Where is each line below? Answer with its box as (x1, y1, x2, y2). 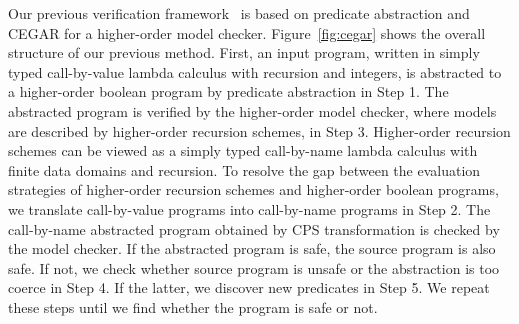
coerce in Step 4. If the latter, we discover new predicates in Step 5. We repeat (8, 277, 490, 298)
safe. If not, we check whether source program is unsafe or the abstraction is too (8, 257, 500, 278)
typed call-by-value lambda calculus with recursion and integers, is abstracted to (8, 61, 502, 82)
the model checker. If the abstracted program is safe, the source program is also (8, 238, 496, 259)
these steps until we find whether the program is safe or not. (8, 296, 378, 317)
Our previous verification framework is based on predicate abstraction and (8, 3, 470, 23)
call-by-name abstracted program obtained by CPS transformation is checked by (8, 218, 500, 239)
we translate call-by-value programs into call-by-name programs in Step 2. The (8, 198, 491, 219)
